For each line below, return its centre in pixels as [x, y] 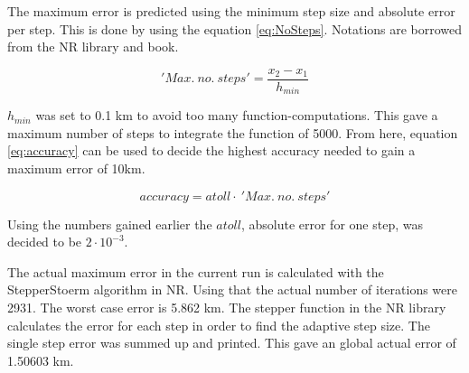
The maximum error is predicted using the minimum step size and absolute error [231, 11]
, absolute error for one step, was [332, 224]
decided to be [45, 242]
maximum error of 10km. [76, 168]
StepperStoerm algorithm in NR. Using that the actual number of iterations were [232, 289]
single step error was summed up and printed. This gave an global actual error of [232, 343]
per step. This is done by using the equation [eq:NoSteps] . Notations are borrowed [235, 28]
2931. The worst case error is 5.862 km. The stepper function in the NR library [227, 308]
